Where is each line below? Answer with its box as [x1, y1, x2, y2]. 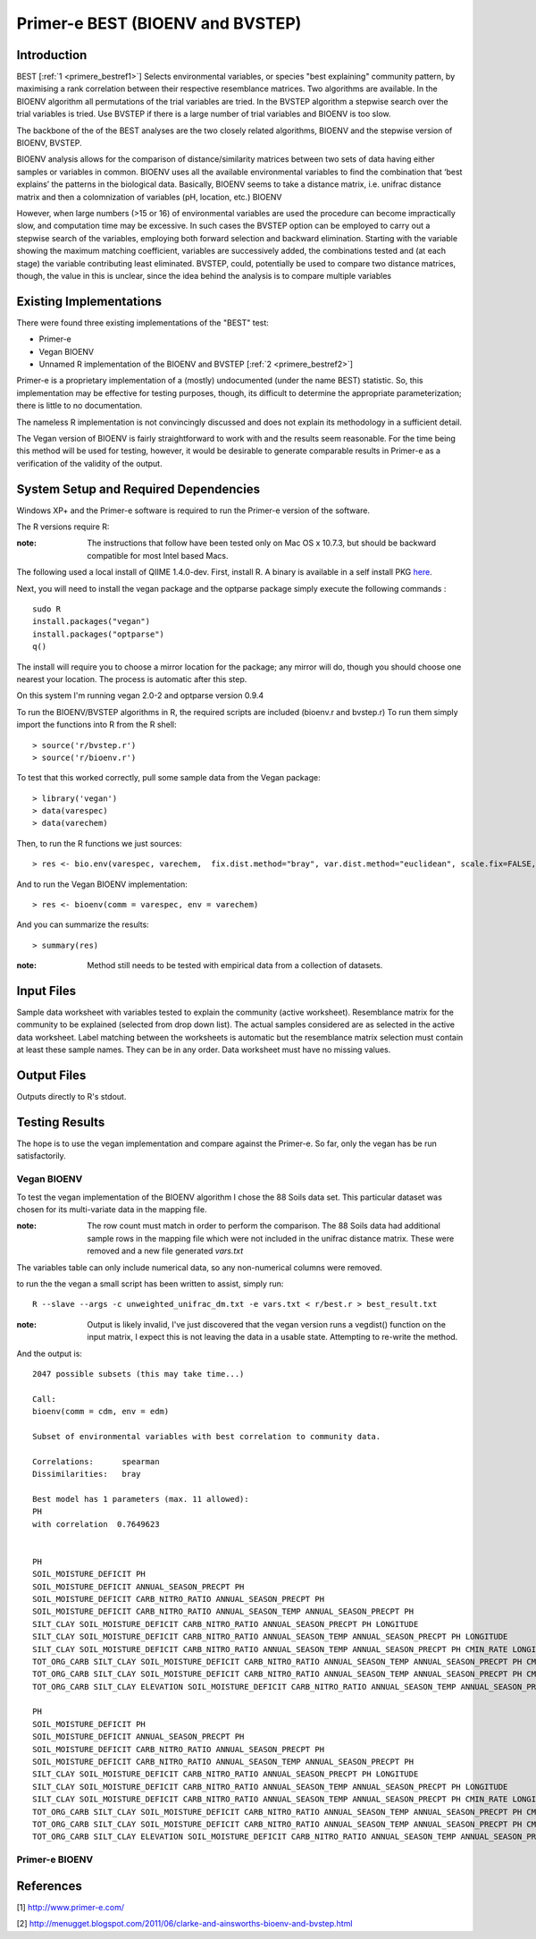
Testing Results [16, 1114, 105, 1130]
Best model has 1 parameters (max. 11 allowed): [32, 1494, 249, 1504]
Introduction [16, 47, 88, 63]
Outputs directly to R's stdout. [16, 1092, 127, 1102]
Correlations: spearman [32, 1456, 160, 1466]
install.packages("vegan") [32, 617, 151, 627]
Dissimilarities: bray [32, 1469, 141, 1480]
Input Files [16, 983, 76, 999]
